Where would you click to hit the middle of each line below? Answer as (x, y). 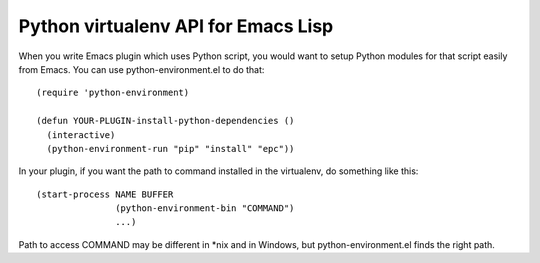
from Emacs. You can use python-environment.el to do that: (141, 69)
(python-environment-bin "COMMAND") (205, 208)
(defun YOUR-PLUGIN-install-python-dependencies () (165, 121)
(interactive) (81, 134)
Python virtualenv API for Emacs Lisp (176, 26)
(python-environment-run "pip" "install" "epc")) (170, 148)
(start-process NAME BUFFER (105, 194)
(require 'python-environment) (113, 93)
